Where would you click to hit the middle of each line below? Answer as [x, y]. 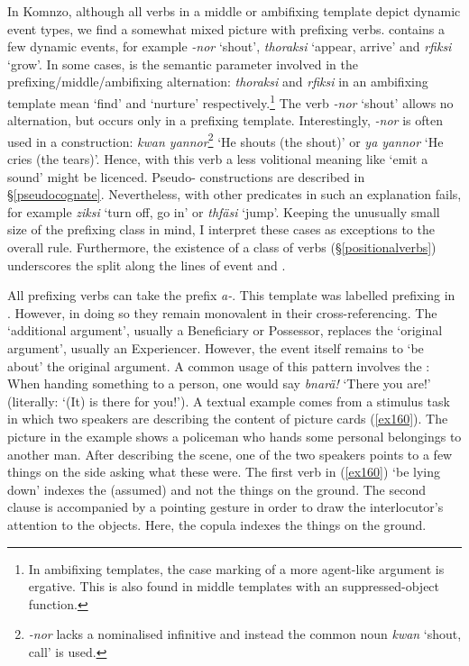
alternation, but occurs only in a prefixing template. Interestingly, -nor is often [225, 120]
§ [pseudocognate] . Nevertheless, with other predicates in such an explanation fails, [234, 194]
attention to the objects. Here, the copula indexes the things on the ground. [217, 524]
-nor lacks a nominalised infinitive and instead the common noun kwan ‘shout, [245, 634]
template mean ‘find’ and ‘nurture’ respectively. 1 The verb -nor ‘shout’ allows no [230, 101]
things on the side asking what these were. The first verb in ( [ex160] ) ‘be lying [224, 472]
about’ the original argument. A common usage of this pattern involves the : [219, 365]
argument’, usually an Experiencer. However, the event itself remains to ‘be [216, 348]
